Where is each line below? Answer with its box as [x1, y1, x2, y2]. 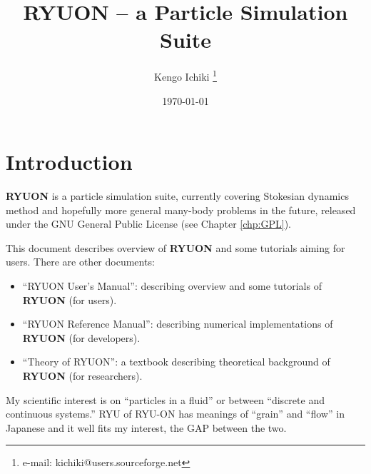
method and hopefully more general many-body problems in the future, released [6, 202, 356, 217]
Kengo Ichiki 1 [154, 67, 217, 84]
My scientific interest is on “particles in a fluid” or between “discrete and [6, 392, 325, 407]
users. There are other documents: [6, 254, 155, 269]
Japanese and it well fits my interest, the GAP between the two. [6, 420, 287, 435]
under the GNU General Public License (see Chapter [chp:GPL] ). [6, 216, 291, 231]
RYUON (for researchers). [22, 368, 143, 383]
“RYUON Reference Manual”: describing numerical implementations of [22, 316, 333, 331]
